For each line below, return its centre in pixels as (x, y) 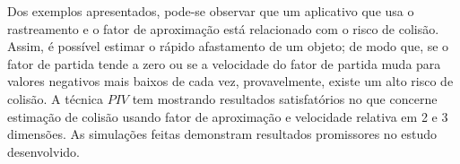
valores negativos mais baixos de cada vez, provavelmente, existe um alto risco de (230, 81)
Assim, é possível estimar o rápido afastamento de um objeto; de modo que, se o (228, 46)
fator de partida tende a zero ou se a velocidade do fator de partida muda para (224, 63)
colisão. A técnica (56, 98)
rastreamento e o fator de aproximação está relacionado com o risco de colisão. (223, 28)
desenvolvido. (43, 151)
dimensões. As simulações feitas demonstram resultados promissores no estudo (222, 134)
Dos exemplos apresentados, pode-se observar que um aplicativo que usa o (211, 11)
